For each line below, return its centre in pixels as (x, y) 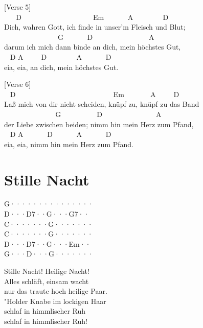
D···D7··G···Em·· (48, 243)
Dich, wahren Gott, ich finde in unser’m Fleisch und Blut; (95, 27)
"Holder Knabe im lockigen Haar (55, 301)
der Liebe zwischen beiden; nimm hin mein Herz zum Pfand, (99, 124)
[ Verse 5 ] (18, 7)
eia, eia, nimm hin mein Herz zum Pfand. (69, 144)
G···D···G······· (49, 254)
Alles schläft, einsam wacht (47, 281)
